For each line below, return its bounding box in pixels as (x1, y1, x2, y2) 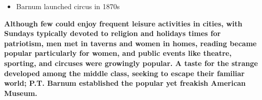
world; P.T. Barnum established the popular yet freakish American (4, 78, 246, 88)
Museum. (4, 87, 37, 98)
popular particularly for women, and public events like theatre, (4, 48, 232, 58)
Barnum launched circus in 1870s (16, 1, 120, 11)
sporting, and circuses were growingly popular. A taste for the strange (4, 57, 258, 68)
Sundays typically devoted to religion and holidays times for (4, 28, 221, 39)
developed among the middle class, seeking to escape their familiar (4, 68, 245, 78)
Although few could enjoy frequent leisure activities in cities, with (4, 18, 243, 28)
